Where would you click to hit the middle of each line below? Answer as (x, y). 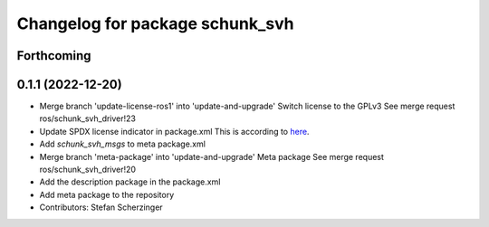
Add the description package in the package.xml (130, 182)
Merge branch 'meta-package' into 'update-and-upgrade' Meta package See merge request (212, 156)
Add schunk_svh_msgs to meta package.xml (122, 144)
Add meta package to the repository (107, 194)
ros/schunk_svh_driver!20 (87, 170)
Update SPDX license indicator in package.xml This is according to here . (174, 131)
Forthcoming (54, 56)
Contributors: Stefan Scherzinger (101, 207)
